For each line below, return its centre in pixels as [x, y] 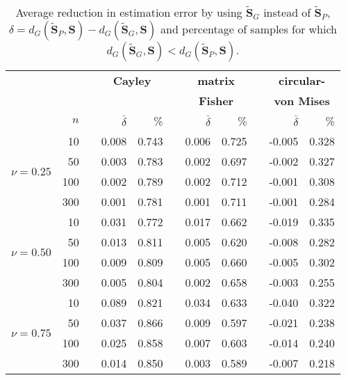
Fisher [216, 101]
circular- [302, 80]
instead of [287, 12]
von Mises [302, 101]
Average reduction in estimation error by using [129, 12]
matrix [216, 80]
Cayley [132, 80]
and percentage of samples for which [249, 29]
